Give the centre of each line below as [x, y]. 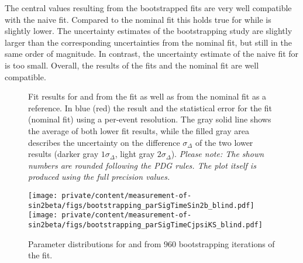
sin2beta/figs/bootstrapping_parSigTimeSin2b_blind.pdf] [141, 205]
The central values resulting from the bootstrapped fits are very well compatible [148, 8]
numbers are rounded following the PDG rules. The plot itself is [142, 165]
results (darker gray [63, 154]
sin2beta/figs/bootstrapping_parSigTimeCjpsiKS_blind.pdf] [145, 225]
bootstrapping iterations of [227, 243]
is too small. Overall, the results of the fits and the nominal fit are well [132, 65]
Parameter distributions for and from [95, 243]
